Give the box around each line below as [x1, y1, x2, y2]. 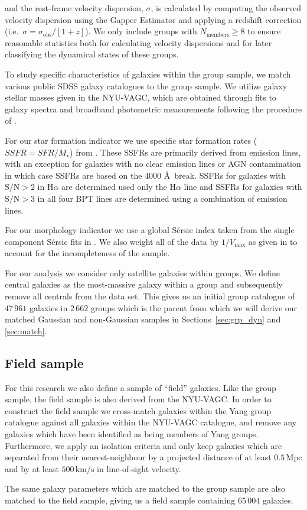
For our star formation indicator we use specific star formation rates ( [5, 134, 257, 146]
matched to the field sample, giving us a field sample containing [5, 493, 236, 506]
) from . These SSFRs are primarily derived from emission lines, [70, 146, 301, 158]
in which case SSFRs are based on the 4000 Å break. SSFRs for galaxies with [5, 169, 286, 181]
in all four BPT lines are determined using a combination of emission [37, 192, 288, 204]
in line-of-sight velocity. [97, 462, 181, 475]
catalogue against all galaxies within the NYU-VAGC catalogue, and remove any [5, 416, 297, 428]
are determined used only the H [61, 180, 176, 193]
